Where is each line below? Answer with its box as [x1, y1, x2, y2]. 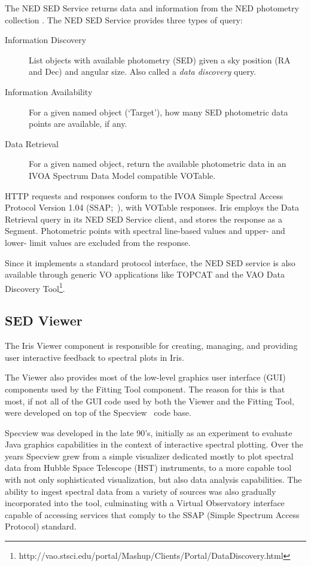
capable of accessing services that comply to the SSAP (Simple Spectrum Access [5, 508, 300, 521]
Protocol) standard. [5, 520, 77, 532]
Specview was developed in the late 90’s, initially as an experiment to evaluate [5, 426, 292, 439]
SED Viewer [5, 311, 83, 330]
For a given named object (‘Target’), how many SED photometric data [29, 105, 288, 118]
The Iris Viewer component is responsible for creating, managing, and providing [5, 339, 298, 352]
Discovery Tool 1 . [5, 280, 65, 294]
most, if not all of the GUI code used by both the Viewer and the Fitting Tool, [5, 394, 294, 407]
